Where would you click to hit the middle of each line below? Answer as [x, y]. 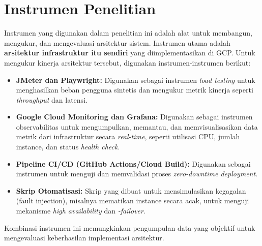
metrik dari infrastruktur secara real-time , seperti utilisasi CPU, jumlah [128, 136]
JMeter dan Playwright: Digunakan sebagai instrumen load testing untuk [136, 80]
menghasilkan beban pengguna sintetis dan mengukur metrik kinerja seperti [135, 90]
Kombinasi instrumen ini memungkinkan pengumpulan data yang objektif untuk [130, 227]
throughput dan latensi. [52, 99]
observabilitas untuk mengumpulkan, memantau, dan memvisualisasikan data [137, 126]
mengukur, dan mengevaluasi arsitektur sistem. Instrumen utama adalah [117, 42]
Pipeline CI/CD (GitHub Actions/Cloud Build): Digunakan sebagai [133, 163]
